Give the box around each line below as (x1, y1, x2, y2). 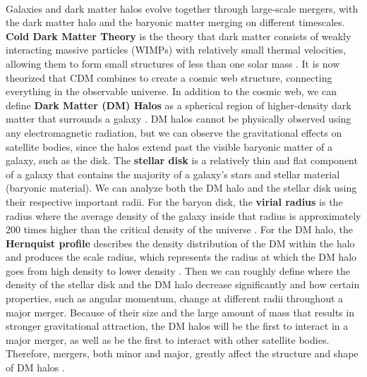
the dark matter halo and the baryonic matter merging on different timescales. (6, 15, 345, 30)
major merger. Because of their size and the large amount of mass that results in (6, 304, 354, 319)
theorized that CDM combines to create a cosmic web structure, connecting (6, 70, 332, 85)
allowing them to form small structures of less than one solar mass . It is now (6, 56, 340, 70)
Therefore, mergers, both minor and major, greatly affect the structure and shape (6, 346, 359, 361)
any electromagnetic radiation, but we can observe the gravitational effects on (6, 125, 342, 140)
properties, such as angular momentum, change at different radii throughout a (6, 291, 344, 306)
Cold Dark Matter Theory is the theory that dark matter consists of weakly (6, 28, 351, 43)
